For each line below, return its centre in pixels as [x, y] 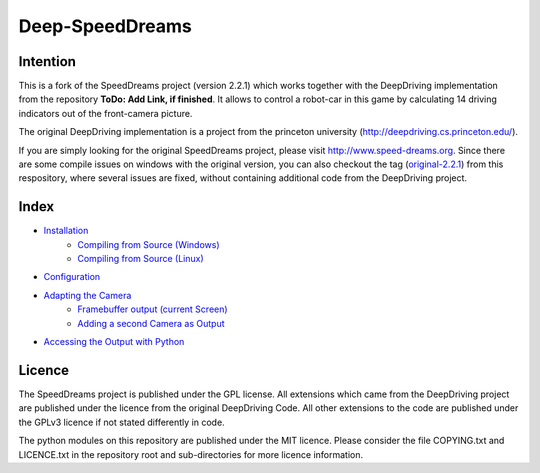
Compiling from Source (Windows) [148, 244]
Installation [66, 231]
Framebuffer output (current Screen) [153, 309]
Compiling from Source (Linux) [140, 259]
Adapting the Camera [87, 295]
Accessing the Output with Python [114, 342]
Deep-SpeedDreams [105, 26]
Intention [47, 61]
